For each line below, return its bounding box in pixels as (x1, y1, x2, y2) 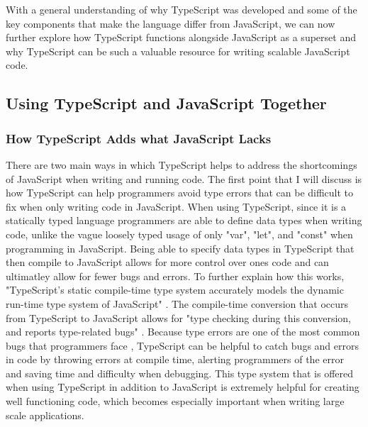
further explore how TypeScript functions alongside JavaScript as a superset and (6, 30, 356, 45)
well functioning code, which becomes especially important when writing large (6, 394, 345, 409)
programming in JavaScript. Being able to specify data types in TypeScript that (6, 240, 355, 255)
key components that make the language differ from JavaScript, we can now (6, 16, 335, 30)
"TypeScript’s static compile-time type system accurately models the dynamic (6, 282, 344, 297)
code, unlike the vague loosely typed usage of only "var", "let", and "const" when (6, 226, 353, 241)
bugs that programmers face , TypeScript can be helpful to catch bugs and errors (6, 338, 359, 353)
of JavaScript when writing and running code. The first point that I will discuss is (6, 171, 362, 186)
